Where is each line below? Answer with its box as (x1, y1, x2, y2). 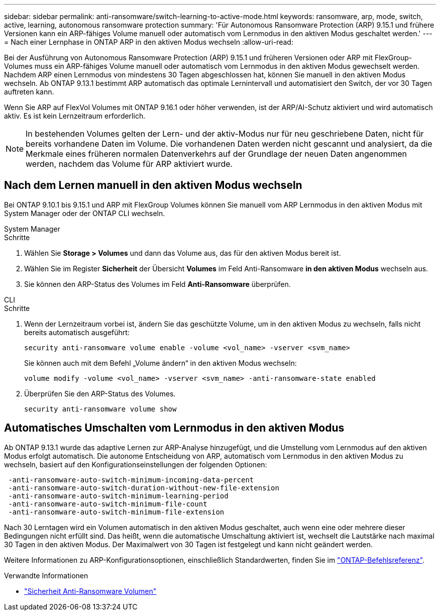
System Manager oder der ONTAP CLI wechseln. (4, 209, 165, 218)
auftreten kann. (4, 87, 54, 96)
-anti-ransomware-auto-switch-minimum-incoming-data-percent (8, 475, 254, 484)
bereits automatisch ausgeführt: (24, 328, 130, 337)
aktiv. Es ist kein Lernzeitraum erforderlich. (4, 112, 146, 120)
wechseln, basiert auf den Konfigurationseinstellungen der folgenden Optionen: (4, 460, 267, 469)
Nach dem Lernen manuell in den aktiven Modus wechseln (4, 179, 302, 192)
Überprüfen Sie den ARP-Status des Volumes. (24, 389, 176, 398)
